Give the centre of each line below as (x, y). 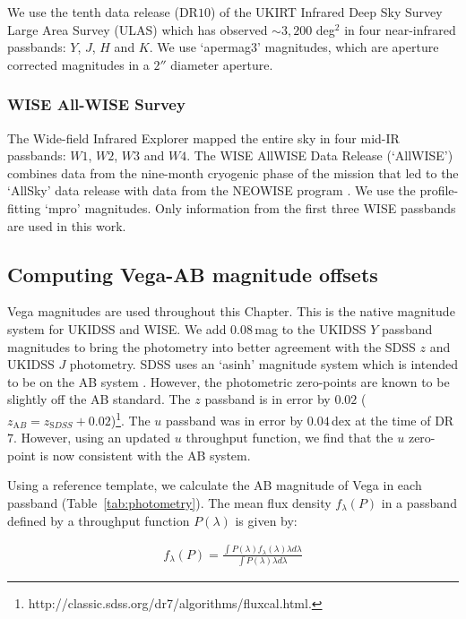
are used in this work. (67, 225)
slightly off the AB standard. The (99, 399)
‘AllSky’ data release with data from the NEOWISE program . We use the (211, 190)
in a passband (419, 502)
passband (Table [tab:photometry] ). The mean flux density (169, 502)
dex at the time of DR (393, 420)
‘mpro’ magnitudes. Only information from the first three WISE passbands (250, 207)
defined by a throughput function (99, 520)
